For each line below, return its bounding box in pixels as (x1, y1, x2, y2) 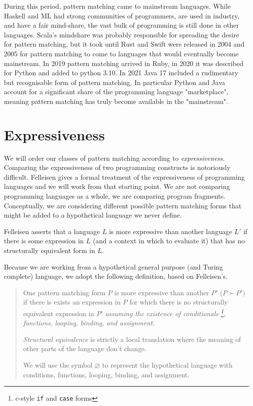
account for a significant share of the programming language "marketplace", (4, 86, 229, 97)
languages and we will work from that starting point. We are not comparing (4, 181, 230, 191)
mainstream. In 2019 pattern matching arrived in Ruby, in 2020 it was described (4, 58, 244, 68)
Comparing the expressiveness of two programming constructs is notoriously (4, 162, 231, 172)
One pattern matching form (23, 287, 106, 297)
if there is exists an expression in (23, 297, 121, 307)
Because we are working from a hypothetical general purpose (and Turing (4, 261, 223, 271)
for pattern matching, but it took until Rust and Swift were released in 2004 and (4, 39, 245, 49)
